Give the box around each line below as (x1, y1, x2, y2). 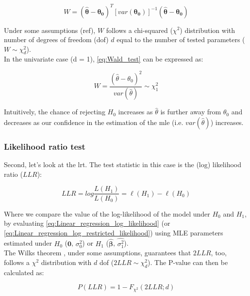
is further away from (160, 107, 221, 117)
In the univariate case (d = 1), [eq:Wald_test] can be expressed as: (4, 54, 203, 64)
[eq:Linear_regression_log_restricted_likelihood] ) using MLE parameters (4, 227, 223, 237)
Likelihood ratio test (4, 140, 85, 152)
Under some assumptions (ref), (4, 25, 96, 35)
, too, (211, 248, 227, 258)
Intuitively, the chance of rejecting (4, 107, 105, 117)
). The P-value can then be (148, 257, 228, 267)
